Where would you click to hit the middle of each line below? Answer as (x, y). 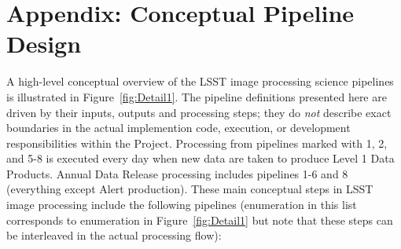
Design (44, 44)
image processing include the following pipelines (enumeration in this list (182, 205)
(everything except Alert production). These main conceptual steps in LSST (190, 189)
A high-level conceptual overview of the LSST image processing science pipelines (200, 81)
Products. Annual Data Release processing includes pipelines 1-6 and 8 (177, 173)
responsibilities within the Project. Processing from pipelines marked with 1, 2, (197, 143)
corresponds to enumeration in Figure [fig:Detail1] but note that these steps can (200, 220)
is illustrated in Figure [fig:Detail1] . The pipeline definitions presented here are (197, 96)
